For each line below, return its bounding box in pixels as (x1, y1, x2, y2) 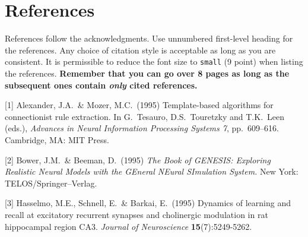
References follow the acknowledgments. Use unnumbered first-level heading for (5, 32, 293, 45)
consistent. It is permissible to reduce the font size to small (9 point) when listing (5, 55, 303, 68)
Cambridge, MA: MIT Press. (5, 133, 109, 146)
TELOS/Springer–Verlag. (5, 176, 97, 189)
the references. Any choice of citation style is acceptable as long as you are (5, 43, 276, 56)
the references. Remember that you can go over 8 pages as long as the (5, 67, 290, 79)
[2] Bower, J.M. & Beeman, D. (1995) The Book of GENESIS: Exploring (5, 153, 271, 166)
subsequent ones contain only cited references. (5, 78, 198, 91)
